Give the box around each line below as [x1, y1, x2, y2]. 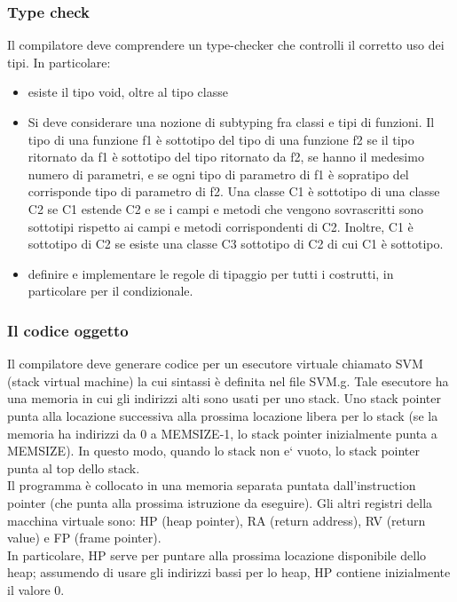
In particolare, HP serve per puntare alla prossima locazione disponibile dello [7, 545, 427, 564]
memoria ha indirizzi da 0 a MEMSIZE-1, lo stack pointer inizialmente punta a [7, 424, 437, 442]
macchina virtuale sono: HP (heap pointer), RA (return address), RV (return [7, 511, 426, 529]
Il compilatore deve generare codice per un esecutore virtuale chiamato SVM [7, 354, 423, 373]
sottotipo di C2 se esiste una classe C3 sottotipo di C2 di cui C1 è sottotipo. [28, 234, 444, 253]
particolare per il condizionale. [28, 281, 193, 300]
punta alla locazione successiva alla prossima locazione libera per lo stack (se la [7, 406, 438, 424]
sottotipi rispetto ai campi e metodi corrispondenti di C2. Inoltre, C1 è [28, 217, 414, 235]
